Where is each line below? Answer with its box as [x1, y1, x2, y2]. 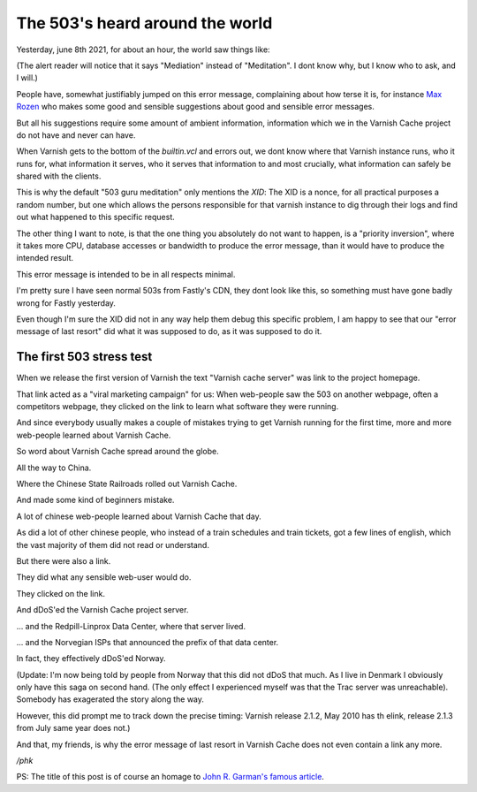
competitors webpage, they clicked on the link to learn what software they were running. [16, 401, 339, 412]
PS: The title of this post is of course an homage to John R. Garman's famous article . [16, 772, 324, 782]
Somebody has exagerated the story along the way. [16, 694, 205, 704]
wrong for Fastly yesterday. [16, 297, 117, 308]
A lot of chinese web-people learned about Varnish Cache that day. [16, 511, 261, 522]
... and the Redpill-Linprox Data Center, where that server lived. [16, 621, 246, 631]
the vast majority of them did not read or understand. [16, 539, 209, 550]
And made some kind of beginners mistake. [16, 495, 175, 506]
